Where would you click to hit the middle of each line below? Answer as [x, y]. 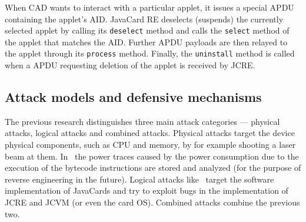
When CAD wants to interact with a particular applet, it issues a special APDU [149, 7]
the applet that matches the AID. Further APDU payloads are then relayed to [146, 42]
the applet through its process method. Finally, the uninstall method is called [150, 53]
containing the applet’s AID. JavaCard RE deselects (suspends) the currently [144, 19]
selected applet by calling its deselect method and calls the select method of [147, 30]
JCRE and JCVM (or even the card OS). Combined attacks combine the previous [152, 202]
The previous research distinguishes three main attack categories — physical [142, 121]
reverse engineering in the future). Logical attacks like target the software [139, 179]
